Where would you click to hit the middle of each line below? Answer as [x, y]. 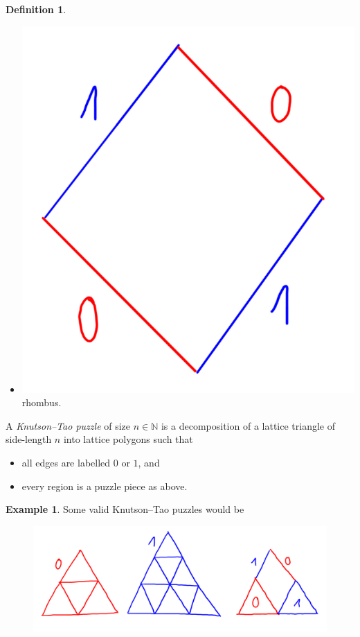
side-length [29, 439]
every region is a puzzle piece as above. [105, 486]
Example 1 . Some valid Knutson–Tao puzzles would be [125, 509]
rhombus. [42, 402]
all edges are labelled [66, 463]
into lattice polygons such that [128, 439]
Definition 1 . [36, 9]
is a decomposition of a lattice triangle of [248, 425]
